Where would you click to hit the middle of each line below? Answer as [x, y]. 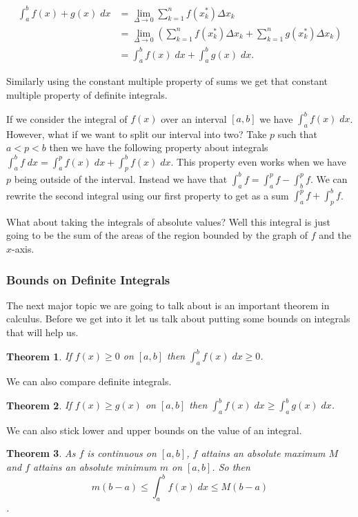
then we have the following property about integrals [159, 147]
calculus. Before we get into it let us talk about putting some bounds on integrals [178, 319]
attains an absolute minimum [95, 467]
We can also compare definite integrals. [89, 381]
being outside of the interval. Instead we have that [121, 178]
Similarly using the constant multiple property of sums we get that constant [167, 81]
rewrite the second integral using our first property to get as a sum [148, 195]
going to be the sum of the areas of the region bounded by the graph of [157, 235]
